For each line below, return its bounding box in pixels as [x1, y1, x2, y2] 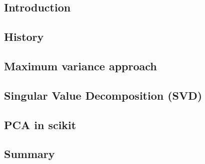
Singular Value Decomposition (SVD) [4, 87, 202, 103]
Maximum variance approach [4, 58, 157, 73]
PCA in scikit [4, 117, 76, 132]
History [4, 29, 44, 44]
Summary [4, 146, 55, 162]
